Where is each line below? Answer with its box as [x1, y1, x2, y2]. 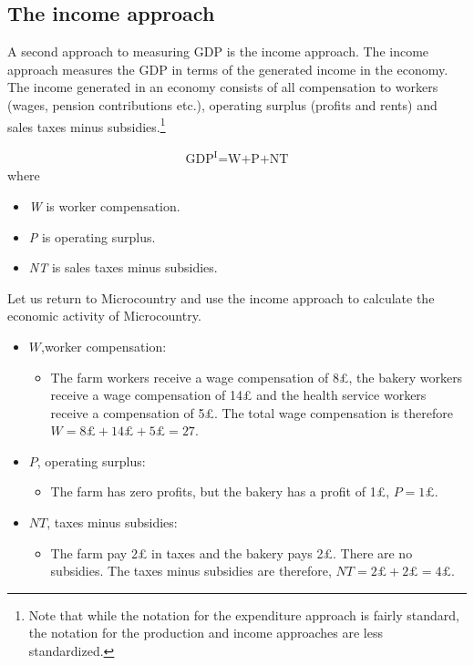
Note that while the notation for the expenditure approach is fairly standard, [28, 605, 459, 624]
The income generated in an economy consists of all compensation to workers [7, 77, 438, 97]
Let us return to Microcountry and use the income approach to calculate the [7, 288, 435, 307]
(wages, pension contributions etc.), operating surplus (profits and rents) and [7, 95, 438, 114]
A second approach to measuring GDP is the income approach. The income [7, 42, 429, 61]
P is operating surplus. [28, 227, 156, 246]
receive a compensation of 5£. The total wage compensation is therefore [50, 403, 453, 422]
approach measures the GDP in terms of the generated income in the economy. [7, 59, 448, 78]
